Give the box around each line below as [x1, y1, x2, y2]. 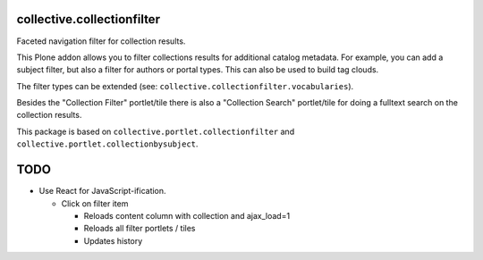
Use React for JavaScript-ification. [38, 186, 166, 197]
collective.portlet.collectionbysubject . [16, 138, 199, 149]
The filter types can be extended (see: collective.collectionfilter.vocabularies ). [16, 80, 354, 91]
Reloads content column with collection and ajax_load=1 [83, 210, 291, 221]
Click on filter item [61, 197, 129, 209]
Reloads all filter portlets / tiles [83, 223, 196, 234]
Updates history [83, 235, 143, 246]
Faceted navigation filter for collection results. [16, 36, 186, 46]
